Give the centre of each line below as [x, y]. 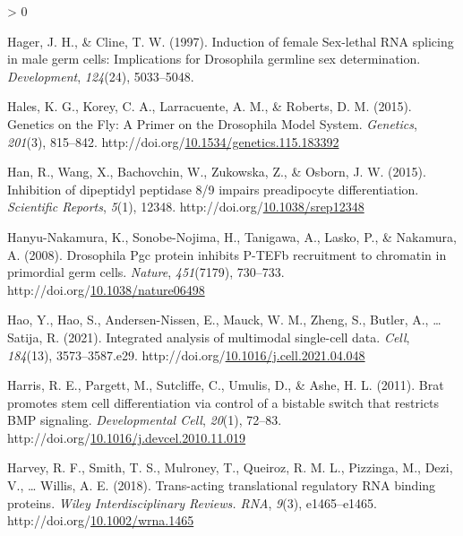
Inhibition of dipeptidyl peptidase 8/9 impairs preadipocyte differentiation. [213, 189]
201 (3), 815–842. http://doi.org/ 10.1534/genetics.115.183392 [173, 141]
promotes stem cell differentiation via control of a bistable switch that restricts [223, 402]
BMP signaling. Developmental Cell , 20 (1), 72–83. [145, 420]
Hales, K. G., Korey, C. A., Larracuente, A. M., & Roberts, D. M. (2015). [210, 106]
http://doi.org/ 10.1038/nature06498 [106, 289]
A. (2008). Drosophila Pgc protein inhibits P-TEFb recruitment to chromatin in [227, 254]
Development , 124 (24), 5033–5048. [101, 76]
